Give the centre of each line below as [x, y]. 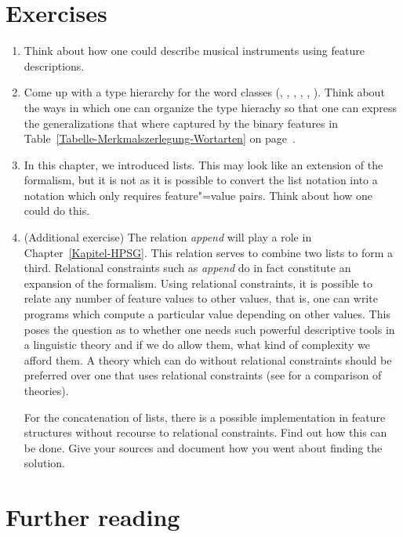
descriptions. [54, 65]
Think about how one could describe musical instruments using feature [194, 51]
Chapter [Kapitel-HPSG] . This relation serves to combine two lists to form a [209, 252]
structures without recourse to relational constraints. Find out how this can [205, 432]
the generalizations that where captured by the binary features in [181, 123]
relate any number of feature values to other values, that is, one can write [201, 298]
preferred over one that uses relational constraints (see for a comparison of [203, 375]
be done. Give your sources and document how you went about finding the [203, 447]
